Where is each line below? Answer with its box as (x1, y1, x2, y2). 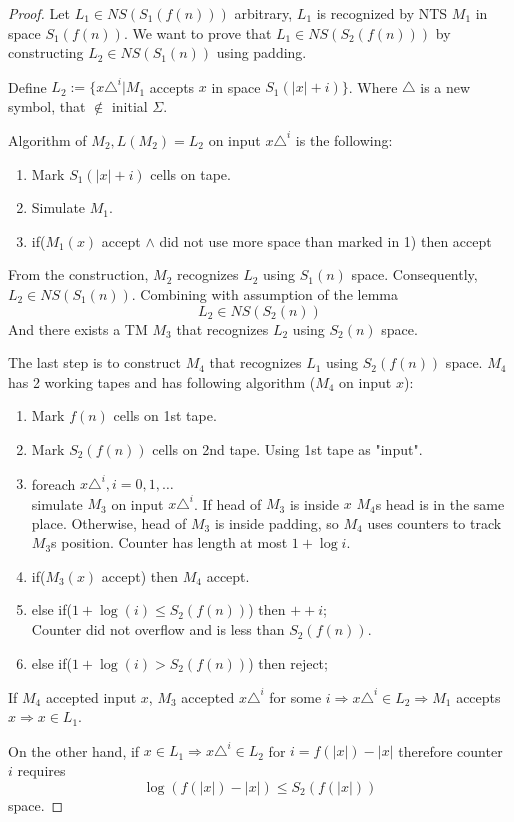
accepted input (45, 686, 137, 707)
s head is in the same (375, 493, 505, 514)
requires (17, 760, 66, 781)
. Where (348, 76, 398, 97)
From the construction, (8, 264, 149, 285)
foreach (31, 473, 76, 493)
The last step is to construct (8, 352, 181, 373)
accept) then (101, 565, 179, 586)
